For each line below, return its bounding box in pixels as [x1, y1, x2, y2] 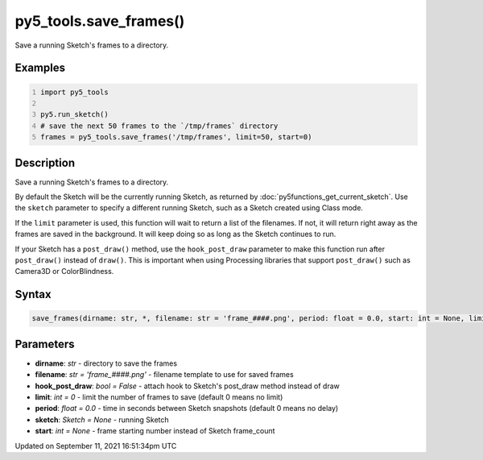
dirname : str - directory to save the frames [35, 358, 177, 368]
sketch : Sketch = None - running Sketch [35, 415, 169, 425]
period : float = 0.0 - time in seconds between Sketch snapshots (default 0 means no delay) [35, 404, 339, 413]
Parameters [14, 337, 75, 350]
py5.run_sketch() [40, 110, 109, 119]
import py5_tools [40, 87, 109, 97]
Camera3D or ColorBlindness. [14, 267, 114, 276]
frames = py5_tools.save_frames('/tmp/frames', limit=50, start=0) [40, 133, 312, 142]
